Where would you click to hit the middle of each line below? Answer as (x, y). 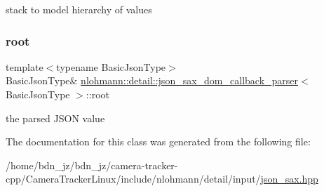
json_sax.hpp (289, 179)
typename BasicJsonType (111, 66)
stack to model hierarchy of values (79, 9)
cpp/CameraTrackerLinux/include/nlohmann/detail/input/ (133, 179)
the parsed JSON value (55, 118)
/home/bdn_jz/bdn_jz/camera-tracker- (92, 165)
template (25, 66)
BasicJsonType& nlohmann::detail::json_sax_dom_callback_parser (152, 80)
